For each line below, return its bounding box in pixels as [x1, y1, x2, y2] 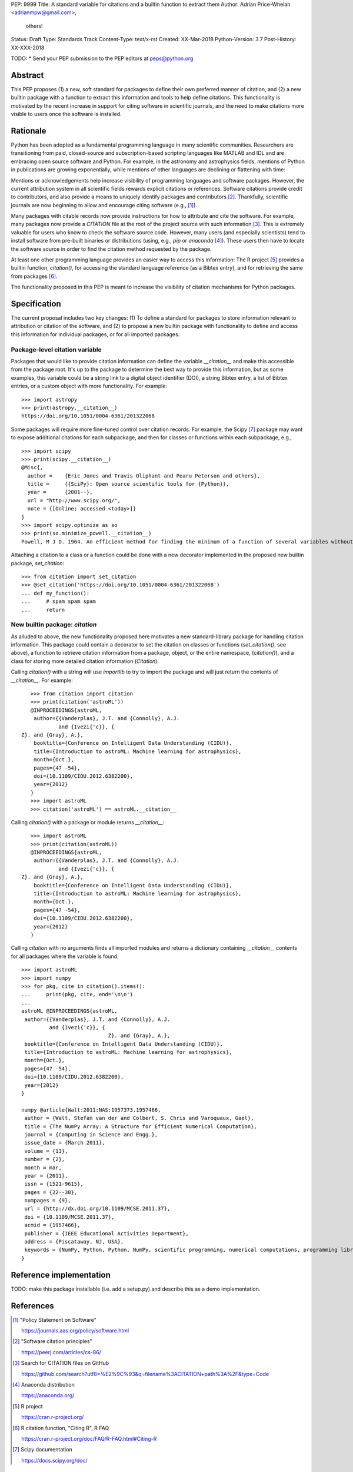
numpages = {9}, [24, 1197, 71, 1204]
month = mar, [24, 1164, 62, 1171]
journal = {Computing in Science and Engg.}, [24, 1131, 158, 1138]
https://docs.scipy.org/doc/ [21, 1457, 88, 1464]
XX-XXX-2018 [11, 44, 45, 51]
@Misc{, [21, 464, 44, 471]
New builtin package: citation [11, 621, 97, 629]
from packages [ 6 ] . [11, 273, 58, 280]
